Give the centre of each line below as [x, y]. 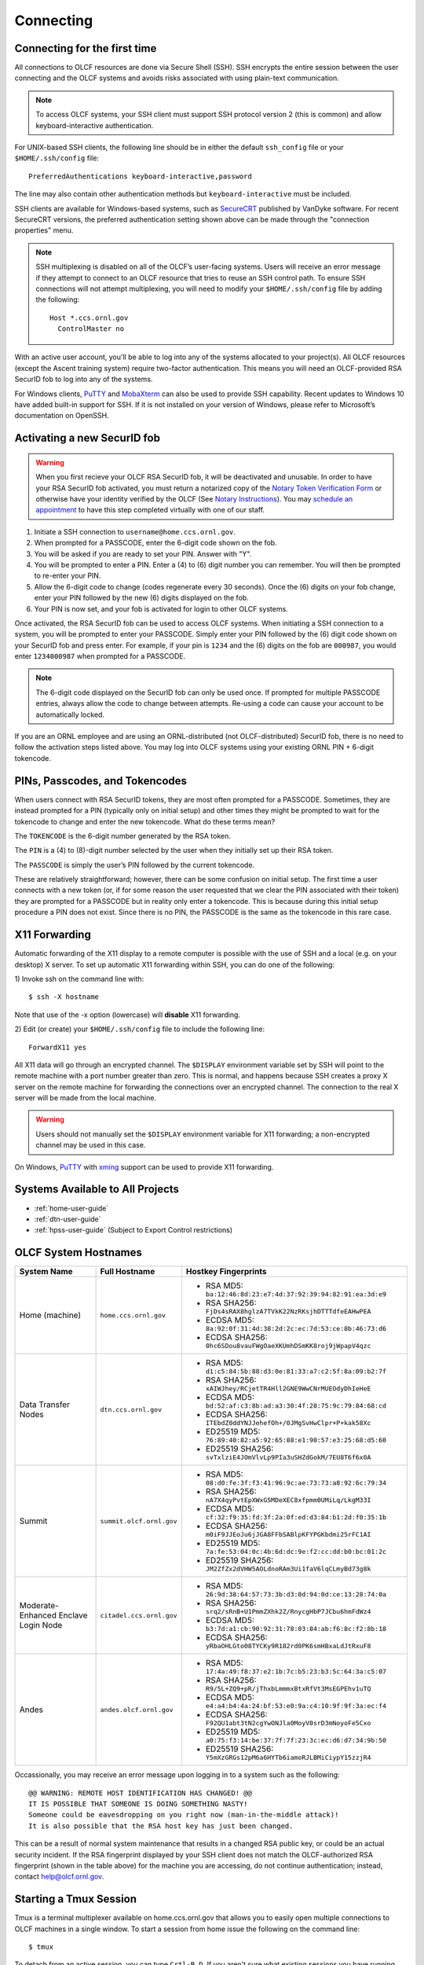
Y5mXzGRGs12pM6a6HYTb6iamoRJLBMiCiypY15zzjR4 [288, 1758]
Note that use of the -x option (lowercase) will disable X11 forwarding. [128, 1015]
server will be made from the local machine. [86, 1098]
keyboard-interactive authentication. [95, 125]
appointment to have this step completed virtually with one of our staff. [150, 510]
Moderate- [39, 1606]
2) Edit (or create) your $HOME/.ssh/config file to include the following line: [140, 1029]
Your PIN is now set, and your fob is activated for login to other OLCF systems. [161, 608]
